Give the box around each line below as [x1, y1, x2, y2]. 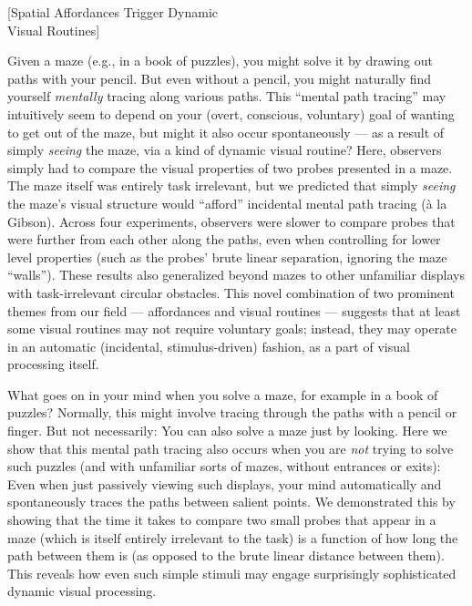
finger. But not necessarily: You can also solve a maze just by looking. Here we [7, 421, 447, 440]
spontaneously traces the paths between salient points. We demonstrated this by [7, 492, 456, 511]
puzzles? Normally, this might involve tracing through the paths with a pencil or [7, 403, 457, 422]
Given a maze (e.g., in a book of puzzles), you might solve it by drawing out [7, 51, 433, 70]
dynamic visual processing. [7, 581, 157, 601]
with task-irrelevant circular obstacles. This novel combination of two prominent [7, 282, 455, 302]
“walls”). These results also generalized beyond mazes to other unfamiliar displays [7, 265, 466, 284]
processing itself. [7, 354, 99, 374]
